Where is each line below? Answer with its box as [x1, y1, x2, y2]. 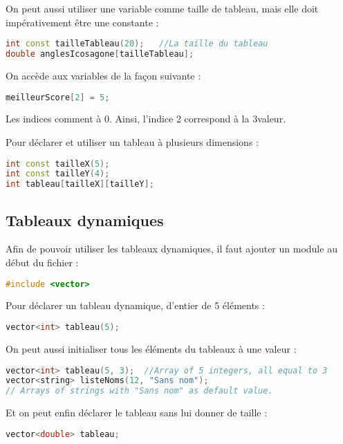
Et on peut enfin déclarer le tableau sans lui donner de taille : [6, 405, 268, 420]
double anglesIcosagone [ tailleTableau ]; [6, 49, 194, 59]
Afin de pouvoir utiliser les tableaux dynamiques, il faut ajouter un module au [6, 241, 337, 256]
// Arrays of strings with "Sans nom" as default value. [6, 386, 273, 396]
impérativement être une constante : [6, 15, 159, 29]
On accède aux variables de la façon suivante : [6, 68, 201, 82]
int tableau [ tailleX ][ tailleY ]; [6, 179, 154, 189]
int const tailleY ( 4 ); [6, 169, 110, 179]
